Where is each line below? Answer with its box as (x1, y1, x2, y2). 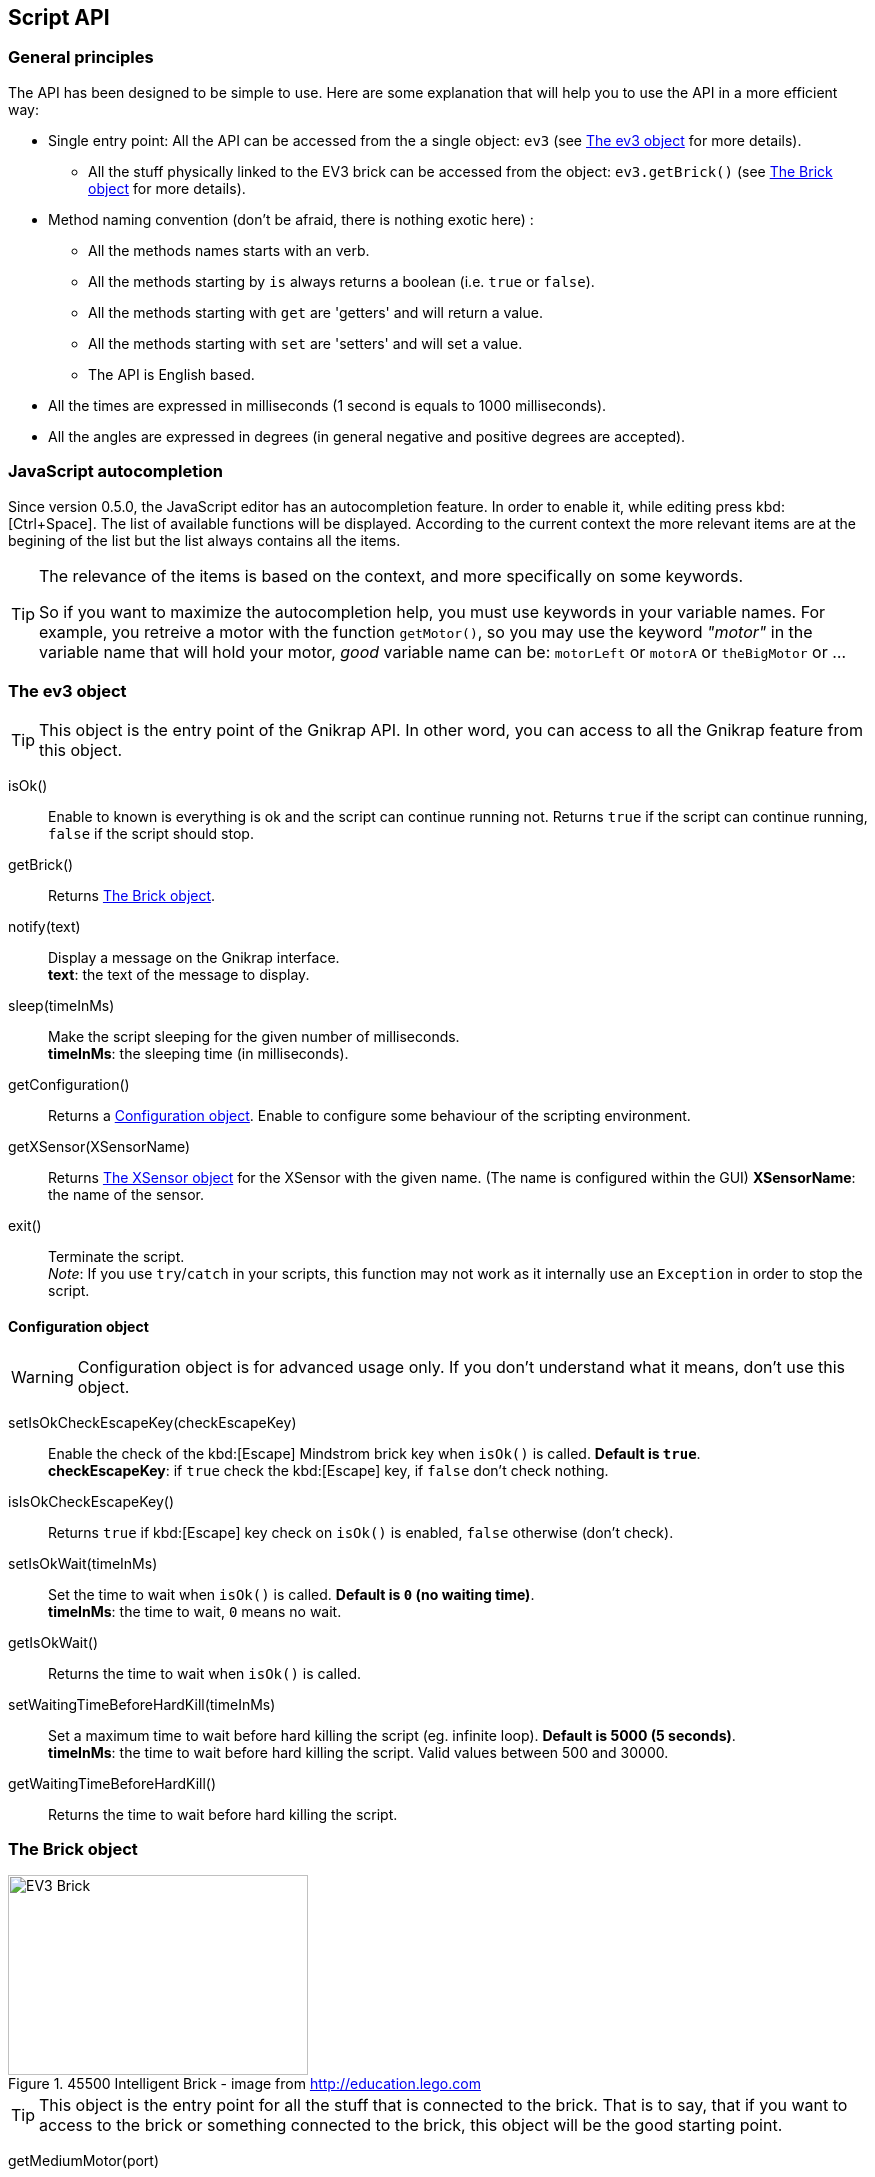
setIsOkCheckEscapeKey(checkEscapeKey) (8, 1413, 297, 1431)
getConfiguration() (8, 1076, 130, 1094)
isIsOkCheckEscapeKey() (8, 1492, 175, 1510)
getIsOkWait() (8, 1633, 98, 1651)
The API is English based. (88, 365, 255, 383)
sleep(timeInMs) (8, 997, 115, 1015)
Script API (8, 5, 110, 30)
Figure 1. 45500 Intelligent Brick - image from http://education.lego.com (8, 2075, 481, 2093)
